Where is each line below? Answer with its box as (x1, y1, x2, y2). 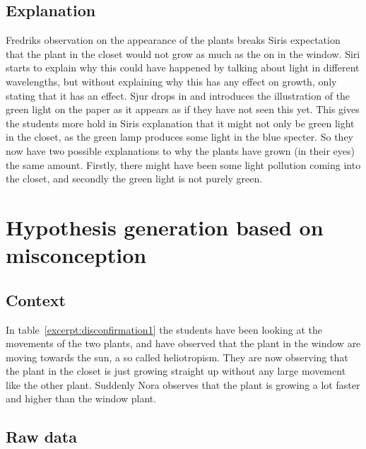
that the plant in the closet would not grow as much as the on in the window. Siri (6, 46, 360, 61)
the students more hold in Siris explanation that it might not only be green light (6, 115, 355, 130)
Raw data (6, 426, 77, 448)
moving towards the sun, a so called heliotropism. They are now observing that (6, 349, 348, 364)
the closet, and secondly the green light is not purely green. (6, 171, 263, 186)
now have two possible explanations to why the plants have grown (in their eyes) (6, 143, 355, 158)
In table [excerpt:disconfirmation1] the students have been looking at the (6, 322, 322, 337)
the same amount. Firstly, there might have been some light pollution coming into (6, 157, 361, 172)
